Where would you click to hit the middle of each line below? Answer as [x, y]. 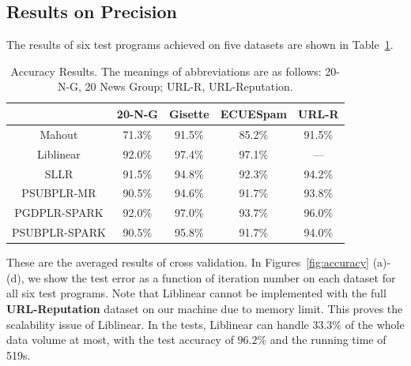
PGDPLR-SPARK [59, 213]
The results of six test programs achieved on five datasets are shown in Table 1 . [200, 45]
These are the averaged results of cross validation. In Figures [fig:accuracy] [188, 262]
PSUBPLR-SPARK [59, 232]
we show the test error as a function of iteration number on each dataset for [212, 277]
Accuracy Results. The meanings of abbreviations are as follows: [166, 71]
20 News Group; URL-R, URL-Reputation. [189, 86]
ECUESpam [254, 113]
